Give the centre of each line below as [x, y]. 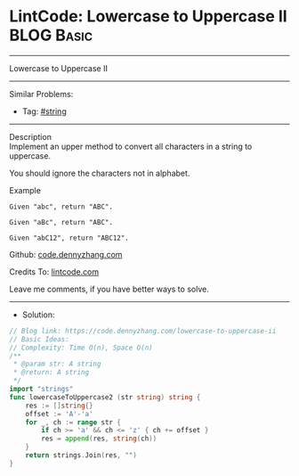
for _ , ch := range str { [73, 422]
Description [30, 136]
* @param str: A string [57, 364]
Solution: [38, 315]
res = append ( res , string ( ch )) [99, 439]
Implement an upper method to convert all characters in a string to [131, 146]
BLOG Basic [51, 35]
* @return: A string [51, 373]
